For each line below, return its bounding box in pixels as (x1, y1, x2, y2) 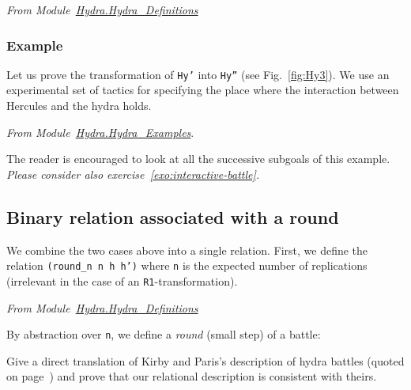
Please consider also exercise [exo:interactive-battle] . (6, 165, 260, 182)
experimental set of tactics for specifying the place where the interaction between (6, 81, 399, 98)
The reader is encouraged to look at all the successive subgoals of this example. (6, 150, 390, 167)
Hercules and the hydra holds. (6, 97, 152, 114)
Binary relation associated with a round (6, 204, 339, 229)
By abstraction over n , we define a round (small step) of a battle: (6, 326, 321, 343)
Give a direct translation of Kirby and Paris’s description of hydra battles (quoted (6, 352, 405, 369)
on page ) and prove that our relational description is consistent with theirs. (6, 368, 377, 384)
